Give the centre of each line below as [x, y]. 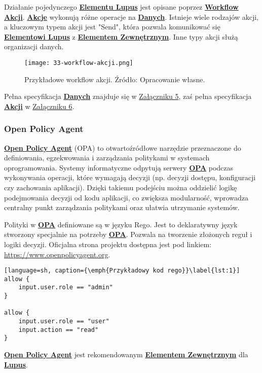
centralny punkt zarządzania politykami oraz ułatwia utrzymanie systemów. [122, 207]
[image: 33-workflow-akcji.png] [79, 63]
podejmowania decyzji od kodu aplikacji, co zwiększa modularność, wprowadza [126, 197]
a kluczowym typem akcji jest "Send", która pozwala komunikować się [112, 27]
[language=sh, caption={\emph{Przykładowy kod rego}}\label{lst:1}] [122, 271]
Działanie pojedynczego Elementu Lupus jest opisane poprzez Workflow [121, 7]
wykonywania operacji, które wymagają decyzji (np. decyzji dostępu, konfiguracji [130, 177]
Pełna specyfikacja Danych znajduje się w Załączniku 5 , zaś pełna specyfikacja [128, 96]
